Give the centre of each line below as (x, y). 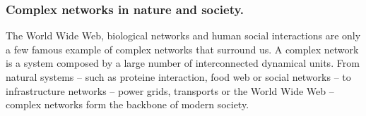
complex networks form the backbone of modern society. (128, 104)
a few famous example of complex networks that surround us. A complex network (182, 49)
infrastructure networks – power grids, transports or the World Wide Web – (170, 90)
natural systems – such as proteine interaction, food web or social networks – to (178, 77)
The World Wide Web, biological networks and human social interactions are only (183, 36)
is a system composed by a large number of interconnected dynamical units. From (183, 63)
